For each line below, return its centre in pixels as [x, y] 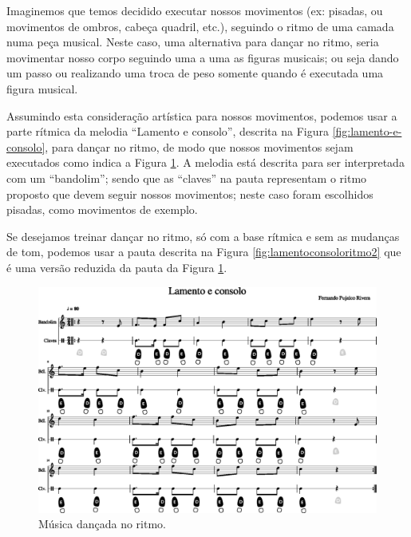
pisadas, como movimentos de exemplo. [102, 209]
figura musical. [42, 88]
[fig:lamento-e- [367, 131]
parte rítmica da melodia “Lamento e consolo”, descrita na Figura [168, 131]
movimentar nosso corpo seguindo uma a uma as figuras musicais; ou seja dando [203, 57]
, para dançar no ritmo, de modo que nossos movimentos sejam [199, 146]
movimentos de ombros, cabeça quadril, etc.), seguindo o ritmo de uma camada [200, 26]
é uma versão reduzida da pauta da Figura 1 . [117, 267]
